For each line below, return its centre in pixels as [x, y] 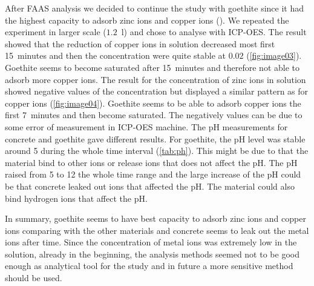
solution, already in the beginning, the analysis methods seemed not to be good [152, 254]
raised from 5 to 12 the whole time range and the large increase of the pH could [153, 174]
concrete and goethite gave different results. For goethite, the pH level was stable [155, 138]
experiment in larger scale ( [56, 32]
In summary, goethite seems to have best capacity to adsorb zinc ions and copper [155, 218]
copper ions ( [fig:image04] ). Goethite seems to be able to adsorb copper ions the [153, 103]
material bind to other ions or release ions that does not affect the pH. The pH [151, 162]
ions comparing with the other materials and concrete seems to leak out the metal [157, 230]
